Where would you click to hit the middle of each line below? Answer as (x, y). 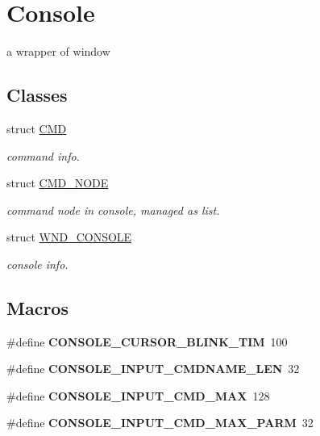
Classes (37, 95)
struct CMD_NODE (58, 183)
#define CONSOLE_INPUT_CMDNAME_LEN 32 (153, 369)
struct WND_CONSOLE (69, 237)
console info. (37, 264)
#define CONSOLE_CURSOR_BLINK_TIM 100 (147, 341)
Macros (37, 307)
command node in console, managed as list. (113, 210)
